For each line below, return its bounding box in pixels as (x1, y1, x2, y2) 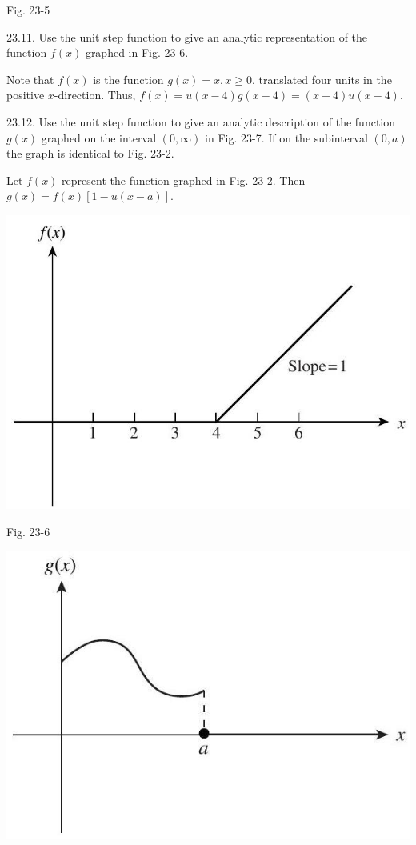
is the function (93, 70, 164, 87)
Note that (6, 70, 54, 87)
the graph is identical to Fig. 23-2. (6, 145, 174, 162)
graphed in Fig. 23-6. (85, 44, 189, 61)
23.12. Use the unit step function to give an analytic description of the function (6, 113, 396, 130)
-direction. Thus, (54, 86, 136, 103)
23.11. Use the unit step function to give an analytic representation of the (6, 28, 368, 45)
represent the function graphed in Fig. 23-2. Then (62, 171, 306, 188)
